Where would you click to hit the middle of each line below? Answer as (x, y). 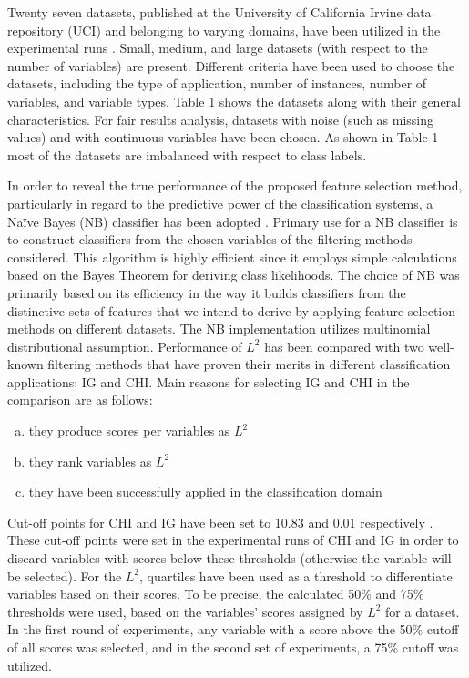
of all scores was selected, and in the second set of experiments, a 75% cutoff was (233, 647)
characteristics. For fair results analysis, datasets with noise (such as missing (221, 119)
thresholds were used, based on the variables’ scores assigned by (185, 611)
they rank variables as (90, 461)
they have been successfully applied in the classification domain (205, 492)
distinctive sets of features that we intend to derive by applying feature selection (232, 310)
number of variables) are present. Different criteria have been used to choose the (231, 65)
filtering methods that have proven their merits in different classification (249, 364)
